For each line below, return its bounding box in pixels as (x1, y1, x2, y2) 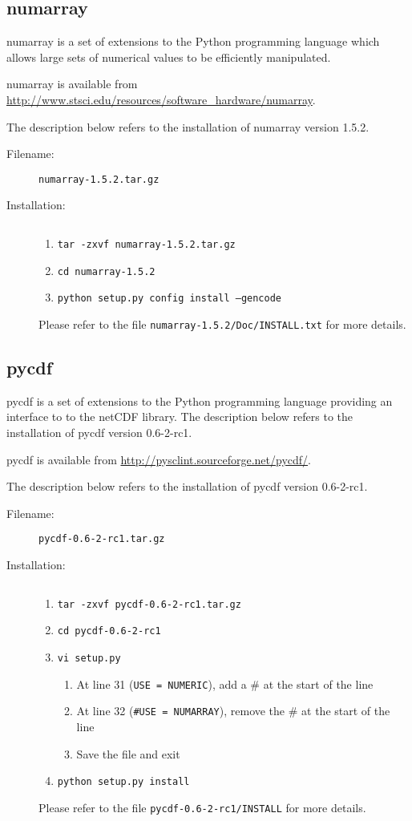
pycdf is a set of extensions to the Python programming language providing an (6, 392, 393, 409)
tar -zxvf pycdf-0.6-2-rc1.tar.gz (57, 598, 241, 610)
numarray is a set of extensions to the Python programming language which (6, 33, 380, 50)
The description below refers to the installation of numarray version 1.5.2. (6, 118, 370, 135)
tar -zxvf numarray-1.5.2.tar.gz (57, 239, 236, 251)
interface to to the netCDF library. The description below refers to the (6, 408, 353, 425)
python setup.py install (57, 776, 190, 788)
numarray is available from (6, 75, 138, 92)
